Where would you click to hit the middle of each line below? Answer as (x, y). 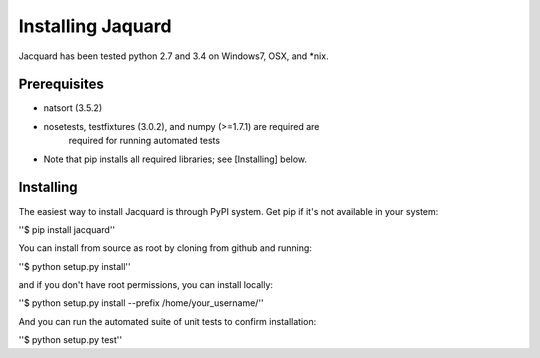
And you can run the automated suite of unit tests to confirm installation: (167, 321)
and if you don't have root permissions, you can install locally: (146, 285)
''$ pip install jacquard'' (67, 229)
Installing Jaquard (95, 26)
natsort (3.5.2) (73, 108)
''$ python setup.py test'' (70, 340)
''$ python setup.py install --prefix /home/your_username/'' (141, 303)
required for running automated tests (144, 141)
